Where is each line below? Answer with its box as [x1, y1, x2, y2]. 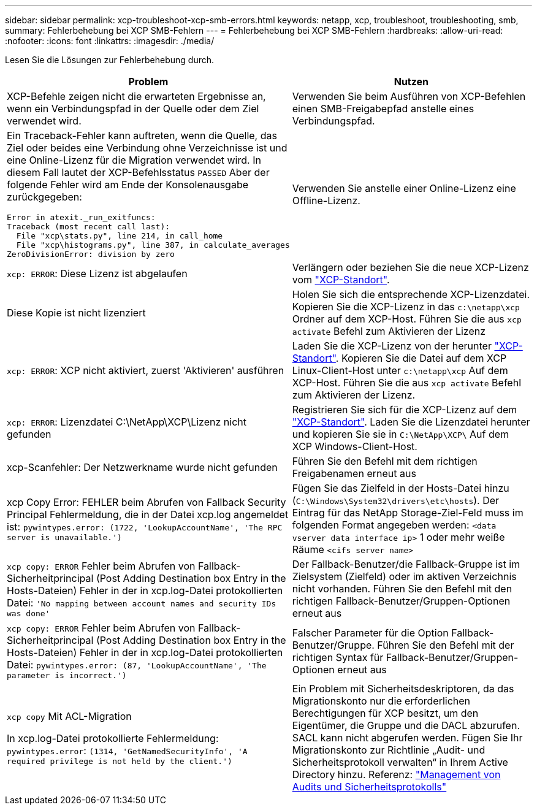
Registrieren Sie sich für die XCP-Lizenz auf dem [292, 403, 517, 416]
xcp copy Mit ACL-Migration [7, 709, 132, 722]
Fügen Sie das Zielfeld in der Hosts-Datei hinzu [292, 482, 509, 494]
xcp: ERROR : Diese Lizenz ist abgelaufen [7, 267, 188, 280]
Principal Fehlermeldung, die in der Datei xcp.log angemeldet [7, 508, 289, 521]
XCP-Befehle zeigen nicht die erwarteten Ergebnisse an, [7, 90, 266, 102]
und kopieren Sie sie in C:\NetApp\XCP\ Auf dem [292, 428, 509, 440]
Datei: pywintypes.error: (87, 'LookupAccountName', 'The [7, 659, 267, 671]
